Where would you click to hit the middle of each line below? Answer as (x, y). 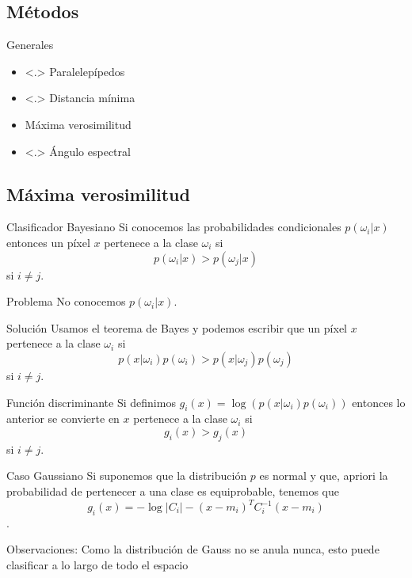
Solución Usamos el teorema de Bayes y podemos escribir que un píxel (177, 327)
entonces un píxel (48, 242)
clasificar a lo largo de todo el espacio (97, 564)
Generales (30, 45)
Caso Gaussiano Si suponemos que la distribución (127, 475)
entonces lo (379, 402)
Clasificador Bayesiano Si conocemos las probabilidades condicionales (174, 227)
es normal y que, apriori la (324, 475)
